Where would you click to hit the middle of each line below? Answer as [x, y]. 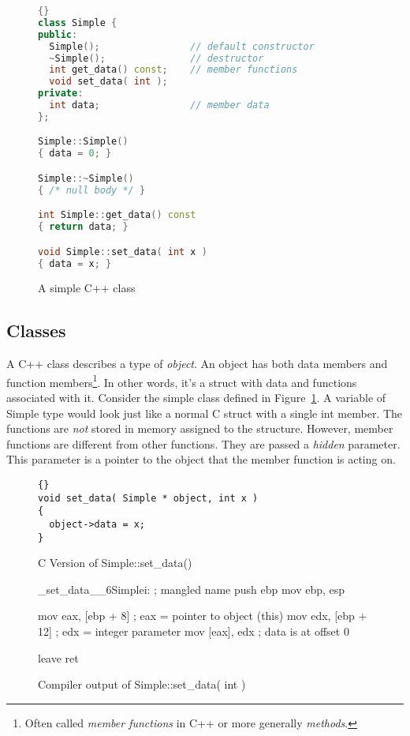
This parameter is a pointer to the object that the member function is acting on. [201, 459]
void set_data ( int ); [108, 82]
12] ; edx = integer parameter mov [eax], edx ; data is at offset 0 [194, 631]
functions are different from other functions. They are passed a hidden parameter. [203, 443]
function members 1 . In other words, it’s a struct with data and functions [182, 381]
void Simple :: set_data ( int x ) [123, 252]
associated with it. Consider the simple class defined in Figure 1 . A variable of [196, 398]
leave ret [58, 657]
